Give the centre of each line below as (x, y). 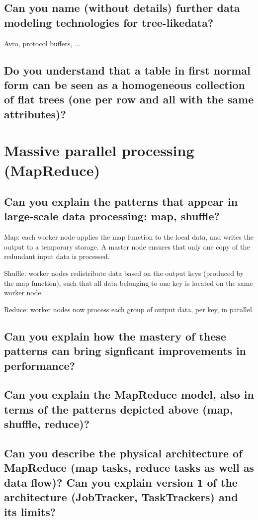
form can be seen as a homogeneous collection (125, 84)
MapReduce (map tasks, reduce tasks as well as (129, 468)
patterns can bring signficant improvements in (125, 351)
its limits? (30, 511)
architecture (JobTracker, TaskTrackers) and (121, 497)
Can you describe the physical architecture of (123, 453)
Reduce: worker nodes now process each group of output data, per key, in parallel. (129, 309)
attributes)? (35, 114)
